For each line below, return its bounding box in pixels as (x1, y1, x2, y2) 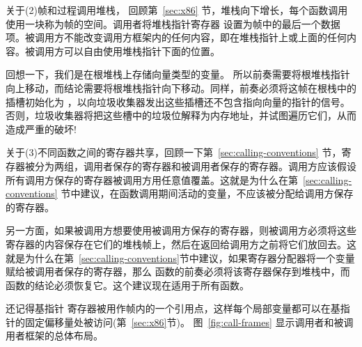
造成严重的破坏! (6, 121, 77, 136)
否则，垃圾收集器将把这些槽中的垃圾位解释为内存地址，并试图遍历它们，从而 (6, 108, 356, 123)
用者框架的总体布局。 (6, 328, 103, 343)
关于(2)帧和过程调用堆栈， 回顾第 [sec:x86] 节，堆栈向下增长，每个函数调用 (6, 3, 348, 17)
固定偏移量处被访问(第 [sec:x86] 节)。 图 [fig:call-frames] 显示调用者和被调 (24, 314, 354, 329)
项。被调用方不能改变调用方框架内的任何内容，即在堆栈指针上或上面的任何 (6, 30, 347, 45)
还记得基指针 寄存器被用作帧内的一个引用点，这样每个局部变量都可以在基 (6, 301, 340, 316)
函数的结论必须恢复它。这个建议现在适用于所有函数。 (6, 277, 249, 292)
